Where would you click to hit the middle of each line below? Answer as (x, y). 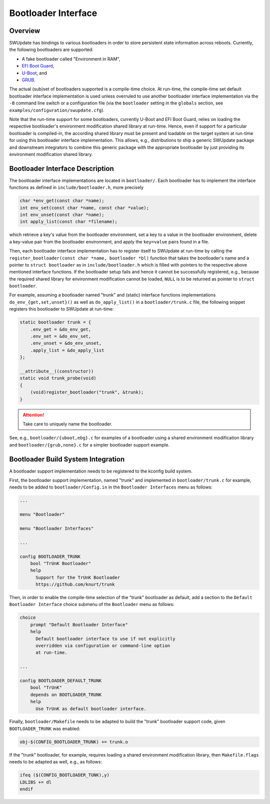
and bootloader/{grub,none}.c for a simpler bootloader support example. (89, 444)
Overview (25, 31)
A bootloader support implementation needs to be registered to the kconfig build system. (101, 471)
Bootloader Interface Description (62, 168)
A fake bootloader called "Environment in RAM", (71, 59)
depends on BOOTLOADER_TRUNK (66, 694)
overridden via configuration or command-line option (103, 645)
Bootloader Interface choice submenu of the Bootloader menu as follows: (92, 604)
